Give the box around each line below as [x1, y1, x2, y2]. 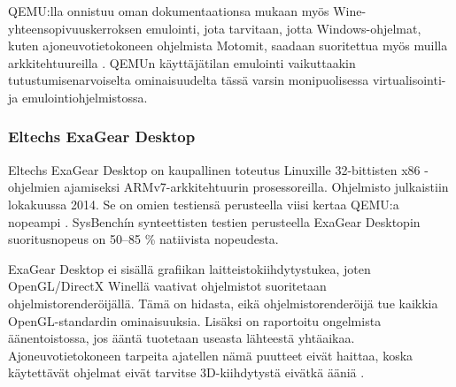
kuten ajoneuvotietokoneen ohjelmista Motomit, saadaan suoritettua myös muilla [8, 36, 448, 55]
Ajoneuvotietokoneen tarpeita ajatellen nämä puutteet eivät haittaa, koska [8, 345, 413, 364]
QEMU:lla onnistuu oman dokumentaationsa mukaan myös [8, 2, 329, 19]
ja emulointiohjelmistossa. [8, 87, 148, 106]
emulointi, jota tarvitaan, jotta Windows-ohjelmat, [145, 19, 421, 37]
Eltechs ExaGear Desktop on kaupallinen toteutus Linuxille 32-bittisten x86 [8, 160, 421, 178]
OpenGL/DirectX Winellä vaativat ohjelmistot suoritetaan [8, 277, 327, 295]
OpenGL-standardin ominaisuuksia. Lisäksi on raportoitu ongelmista [8, 311, 382, 330]
